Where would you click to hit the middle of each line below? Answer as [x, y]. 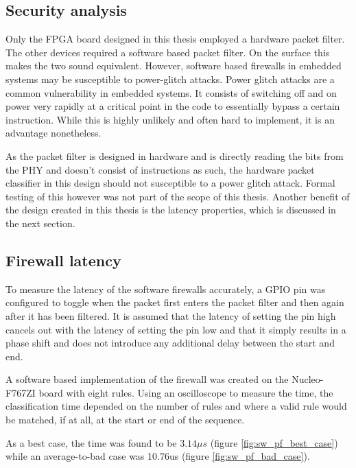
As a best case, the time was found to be [91, 442]
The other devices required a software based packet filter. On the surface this [168, 52]
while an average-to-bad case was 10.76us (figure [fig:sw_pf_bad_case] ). [158, 456]
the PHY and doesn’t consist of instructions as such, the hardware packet [160, 169]
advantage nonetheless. [54, 133]
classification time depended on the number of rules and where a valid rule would [176, 406]
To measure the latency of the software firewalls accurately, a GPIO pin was [166, 289]
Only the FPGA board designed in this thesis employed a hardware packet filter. [175, 39]
